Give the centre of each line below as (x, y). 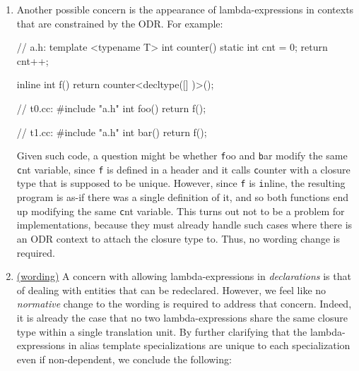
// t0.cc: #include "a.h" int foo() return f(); (111, 108)
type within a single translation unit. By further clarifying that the (162, 331)
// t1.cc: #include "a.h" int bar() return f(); (112, 132)
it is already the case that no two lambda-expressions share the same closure (182, 317)
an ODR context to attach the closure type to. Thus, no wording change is (178, 238)
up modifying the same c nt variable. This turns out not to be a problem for (181, 211)
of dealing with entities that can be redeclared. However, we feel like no (171, 290)
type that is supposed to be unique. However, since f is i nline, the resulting (181, 183)
